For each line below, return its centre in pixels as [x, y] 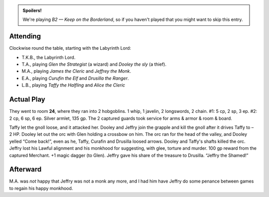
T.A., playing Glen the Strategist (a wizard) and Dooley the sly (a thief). [94, 64]
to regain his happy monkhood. [41, 188]
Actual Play [27, 99]
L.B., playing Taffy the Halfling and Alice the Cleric [73, 85]
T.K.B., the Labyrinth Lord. [49, 57]
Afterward [25, 169]
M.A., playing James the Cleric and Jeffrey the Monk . [76, 71]
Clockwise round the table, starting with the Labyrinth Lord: [70, 48]
